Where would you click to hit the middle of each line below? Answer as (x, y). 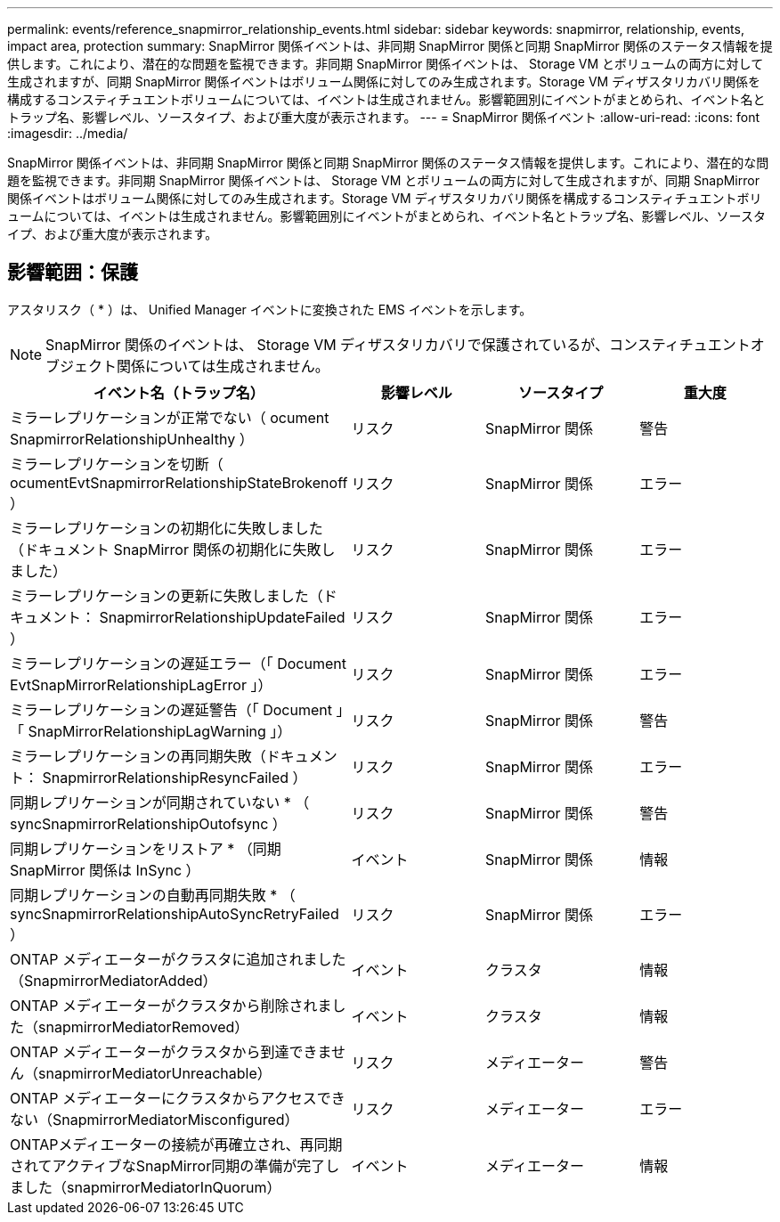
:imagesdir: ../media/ (68, 133)
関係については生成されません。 (223, 366)
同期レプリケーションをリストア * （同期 (146, 848)
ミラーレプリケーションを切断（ (117, 464)
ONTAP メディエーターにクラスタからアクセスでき (178, 1098)
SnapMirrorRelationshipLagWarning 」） (160, 731)
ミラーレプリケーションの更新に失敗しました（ (167, 595)
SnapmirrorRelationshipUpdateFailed (222, 617)
